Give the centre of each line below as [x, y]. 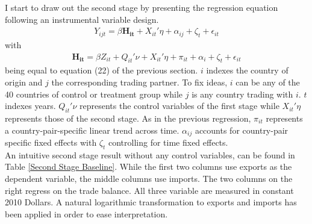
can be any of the [268, 82]
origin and [24, 82]
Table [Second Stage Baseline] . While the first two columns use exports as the [148, 166]
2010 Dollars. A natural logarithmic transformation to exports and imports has [151, 202]
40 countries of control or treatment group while [94, 94]
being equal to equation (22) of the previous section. [101, 70]
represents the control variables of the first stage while [179, 106]
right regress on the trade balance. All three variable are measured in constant [149, 190]
